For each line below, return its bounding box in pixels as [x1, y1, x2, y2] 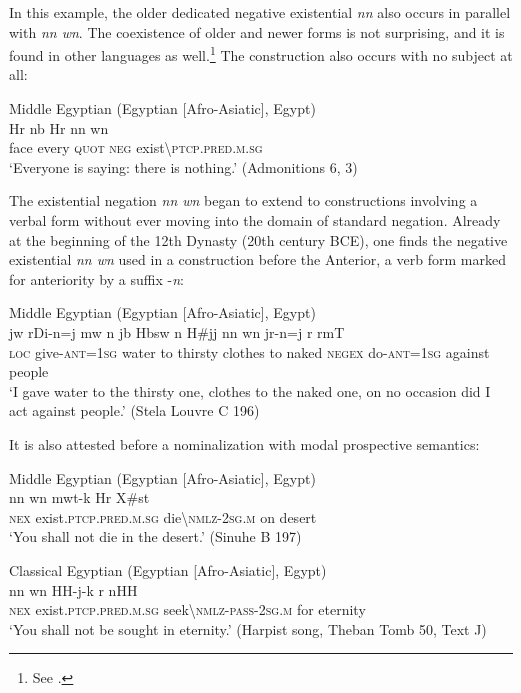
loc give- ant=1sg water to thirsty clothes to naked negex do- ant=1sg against [9, 341, 490, 362]
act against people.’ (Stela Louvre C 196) [9, 400, 260, 421]
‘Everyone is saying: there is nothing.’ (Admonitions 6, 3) [9, 156, 358, 177]
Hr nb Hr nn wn [9, 117, 109, 138]
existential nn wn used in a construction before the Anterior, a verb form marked [9, 249, 506, 270]
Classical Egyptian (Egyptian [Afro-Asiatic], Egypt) [9, 559, 327, 580]
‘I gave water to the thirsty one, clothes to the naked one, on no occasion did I [9, 380, 491, 401]
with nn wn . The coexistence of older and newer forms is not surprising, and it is [9, 21, 505, 42]
